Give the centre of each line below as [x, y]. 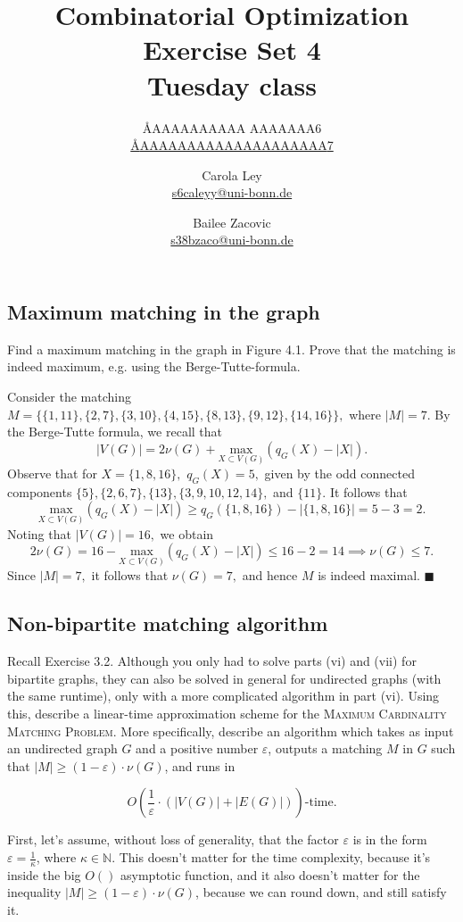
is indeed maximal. [369, 575]
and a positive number [197, 748]
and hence [270, 575]
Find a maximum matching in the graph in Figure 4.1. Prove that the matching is [231, 349]
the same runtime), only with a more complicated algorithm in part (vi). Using [223, 696]
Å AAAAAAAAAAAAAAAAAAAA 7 [232, 145]
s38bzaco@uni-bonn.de [232, 240]
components [40, 491]
